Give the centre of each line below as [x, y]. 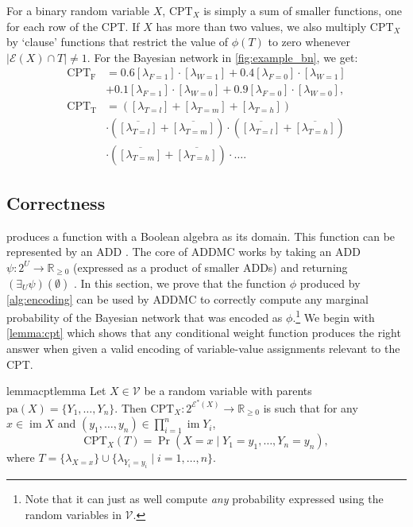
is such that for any [311, 407]
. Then [131, 407]
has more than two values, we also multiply [261, 26]
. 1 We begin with [334, 316]
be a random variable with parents [228, 391]
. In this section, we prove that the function [180, 283]
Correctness [56, 202]
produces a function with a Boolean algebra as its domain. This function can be [201, 236]
